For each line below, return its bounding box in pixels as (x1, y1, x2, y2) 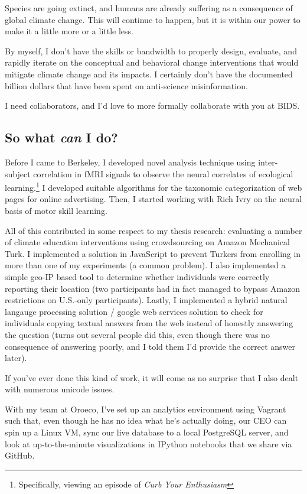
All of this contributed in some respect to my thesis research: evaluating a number (5, 224, 302, 236)
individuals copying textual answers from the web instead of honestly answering (5, 317, 293, 329)
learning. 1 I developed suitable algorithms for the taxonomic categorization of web (5, 180, 302, 193)
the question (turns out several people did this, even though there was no (5, 328, 270, 340)
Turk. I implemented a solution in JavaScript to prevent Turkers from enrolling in (5, 247, 301, 259)
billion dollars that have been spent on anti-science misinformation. (5, 79, 248, 92)
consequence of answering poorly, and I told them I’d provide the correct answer (5, 340, 296, 352)
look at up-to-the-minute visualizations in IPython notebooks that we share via (5, 437, 292, 450)
